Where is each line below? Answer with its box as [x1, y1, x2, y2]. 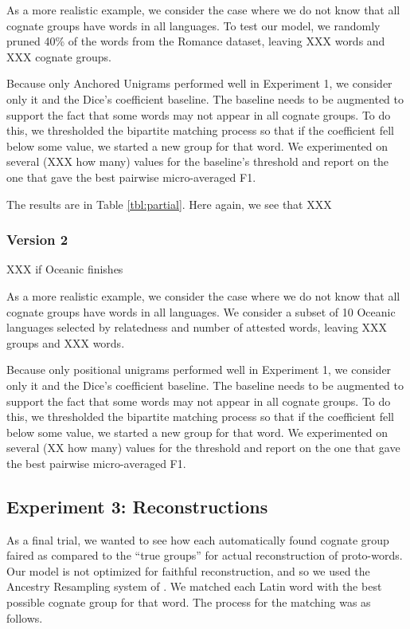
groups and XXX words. [6, 334, 125, 351]
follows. [6, 609, 43, 626]
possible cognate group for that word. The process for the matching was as [6, 594, 371, 611]
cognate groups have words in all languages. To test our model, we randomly [6, 17, 381, 33]
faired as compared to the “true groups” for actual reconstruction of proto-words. [6, 547, 403, 564]
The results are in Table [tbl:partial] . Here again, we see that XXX [6, 195, 332, 212]
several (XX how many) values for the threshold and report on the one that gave [6, 439, 400, 456]
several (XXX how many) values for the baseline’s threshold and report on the [6, 153, 389, 170]
